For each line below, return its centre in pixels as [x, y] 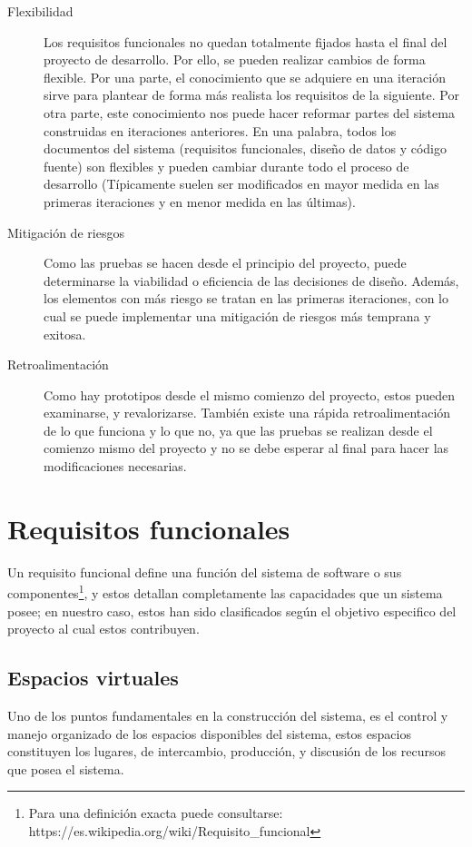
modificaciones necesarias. [115, 466]
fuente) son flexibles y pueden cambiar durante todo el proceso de [226, 166]
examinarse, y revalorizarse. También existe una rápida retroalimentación [247, 413]
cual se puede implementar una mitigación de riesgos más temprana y [237, 315]
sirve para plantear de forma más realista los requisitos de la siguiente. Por [251, 95]
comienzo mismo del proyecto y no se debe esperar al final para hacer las [246, 448]
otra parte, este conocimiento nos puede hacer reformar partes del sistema [249, 112]
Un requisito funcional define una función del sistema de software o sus [205, 571]
